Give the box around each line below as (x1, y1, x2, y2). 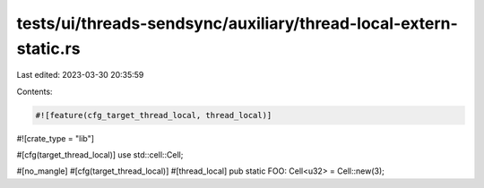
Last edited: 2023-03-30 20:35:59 (16, 70, 144, 81)
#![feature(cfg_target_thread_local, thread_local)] (35, 110, 272, 120)
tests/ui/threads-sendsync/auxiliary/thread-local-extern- (16, 13, 459, 33)
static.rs (16, 38, 81, 58)
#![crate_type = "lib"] (16, 132, 94, 143)
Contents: (16, 86, 53, 97)
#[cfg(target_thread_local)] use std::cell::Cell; (16, 150, 184, 160)
